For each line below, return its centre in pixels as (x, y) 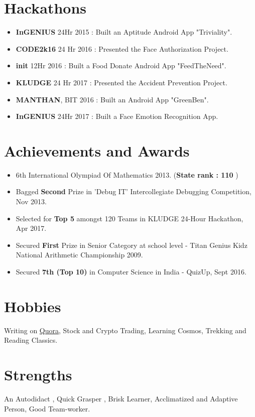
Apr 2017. (31, 228)
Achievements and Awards (97, 150)
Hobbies (33, 306)
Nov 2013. (31, 201)
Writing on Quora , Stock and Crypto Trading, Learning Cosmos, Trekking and (125, 330)
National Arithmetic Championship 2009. (79, 255)
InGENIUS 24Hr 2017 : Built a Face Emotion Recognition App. (117, 116)
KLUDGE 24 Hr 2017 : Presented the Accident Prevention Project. (121, 82)
